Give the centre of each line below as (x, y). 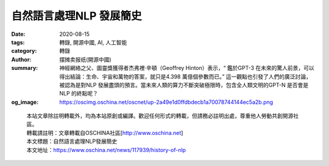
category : (24, 51)
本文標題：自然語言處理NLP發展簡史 (72, 141)
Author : (21, 59)
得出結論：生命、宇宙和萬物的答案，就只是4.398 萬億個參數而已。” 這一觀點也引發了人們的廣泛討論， (186, 77)
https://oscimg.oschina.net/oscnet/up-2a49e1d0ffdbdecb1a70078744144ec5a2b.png (166, 102)
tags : (18, 42)
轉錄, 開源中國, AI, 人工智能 (93, 42)
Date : (18, 34)
